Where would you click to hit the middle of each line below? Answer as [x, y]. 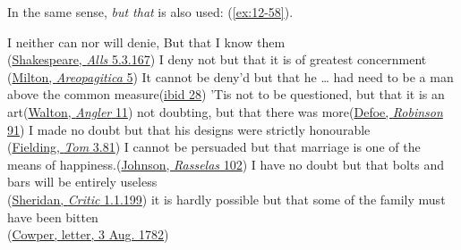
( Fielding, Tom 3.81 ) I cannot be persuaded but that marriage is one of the [214, 147]
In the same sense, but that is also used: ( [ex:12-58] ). [150, 12]
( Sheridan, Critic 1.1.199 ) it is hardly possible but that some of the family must [226, 199]
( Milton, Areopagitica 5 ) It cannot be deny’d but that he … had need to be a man [230, 76]
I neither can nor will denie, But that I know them [146, 42]
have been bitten [53, 217]
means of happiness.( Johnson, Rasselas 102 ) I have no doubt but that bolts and [226, 164]
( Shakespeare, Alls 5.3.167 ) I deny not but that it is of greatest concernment [217, 59]
